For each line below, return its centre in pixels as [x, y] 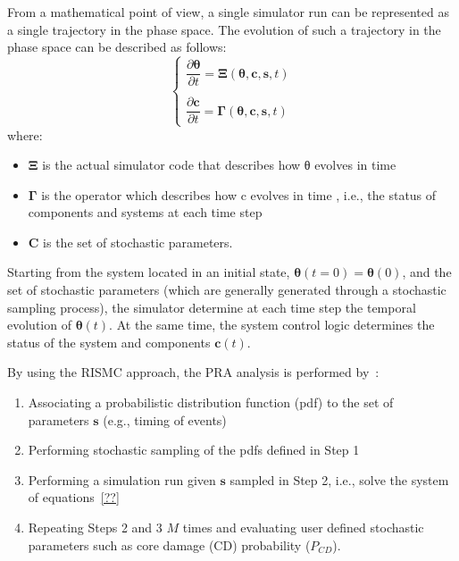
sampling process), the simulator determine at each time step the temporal [212, 307]
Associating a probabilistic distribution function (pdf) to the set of [211, 402]
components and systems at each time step [145, 212]
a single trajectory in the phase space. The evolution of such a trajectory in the [224, 29]
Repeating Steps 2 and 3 [95, 527]
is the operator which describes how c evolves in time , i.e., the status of [239, 194]
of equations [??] [74, 497]
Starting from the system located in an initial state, [149, 272]
